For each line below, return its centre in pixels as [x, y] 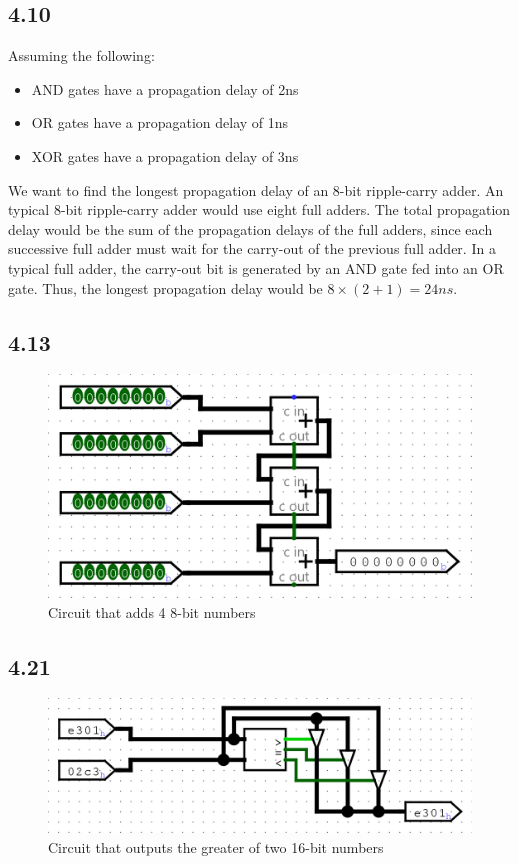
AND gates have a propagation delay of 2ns [165, 88]
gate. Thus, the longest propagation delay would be [165, 287]
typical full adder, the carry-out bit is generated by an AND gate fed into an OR [256, 267]
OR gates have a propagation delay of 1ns [160, 122]
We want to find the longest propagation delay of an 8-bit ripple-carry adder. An [256, 189]
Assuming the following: [81, 55]
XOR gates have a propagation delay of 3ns [165, 155]
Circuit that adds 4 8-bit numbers [152, 611]
